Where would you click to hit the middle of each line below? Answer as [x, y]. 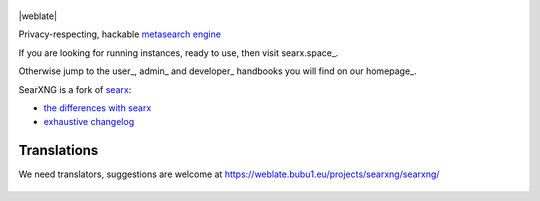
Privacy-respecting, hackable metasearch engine [120, 34]
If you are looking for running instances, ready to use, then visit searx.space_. [178, 52]
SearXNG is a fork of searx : [75, 89]
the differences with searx [97, 107]
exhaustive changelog [89, 122]
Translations [58, 150]
